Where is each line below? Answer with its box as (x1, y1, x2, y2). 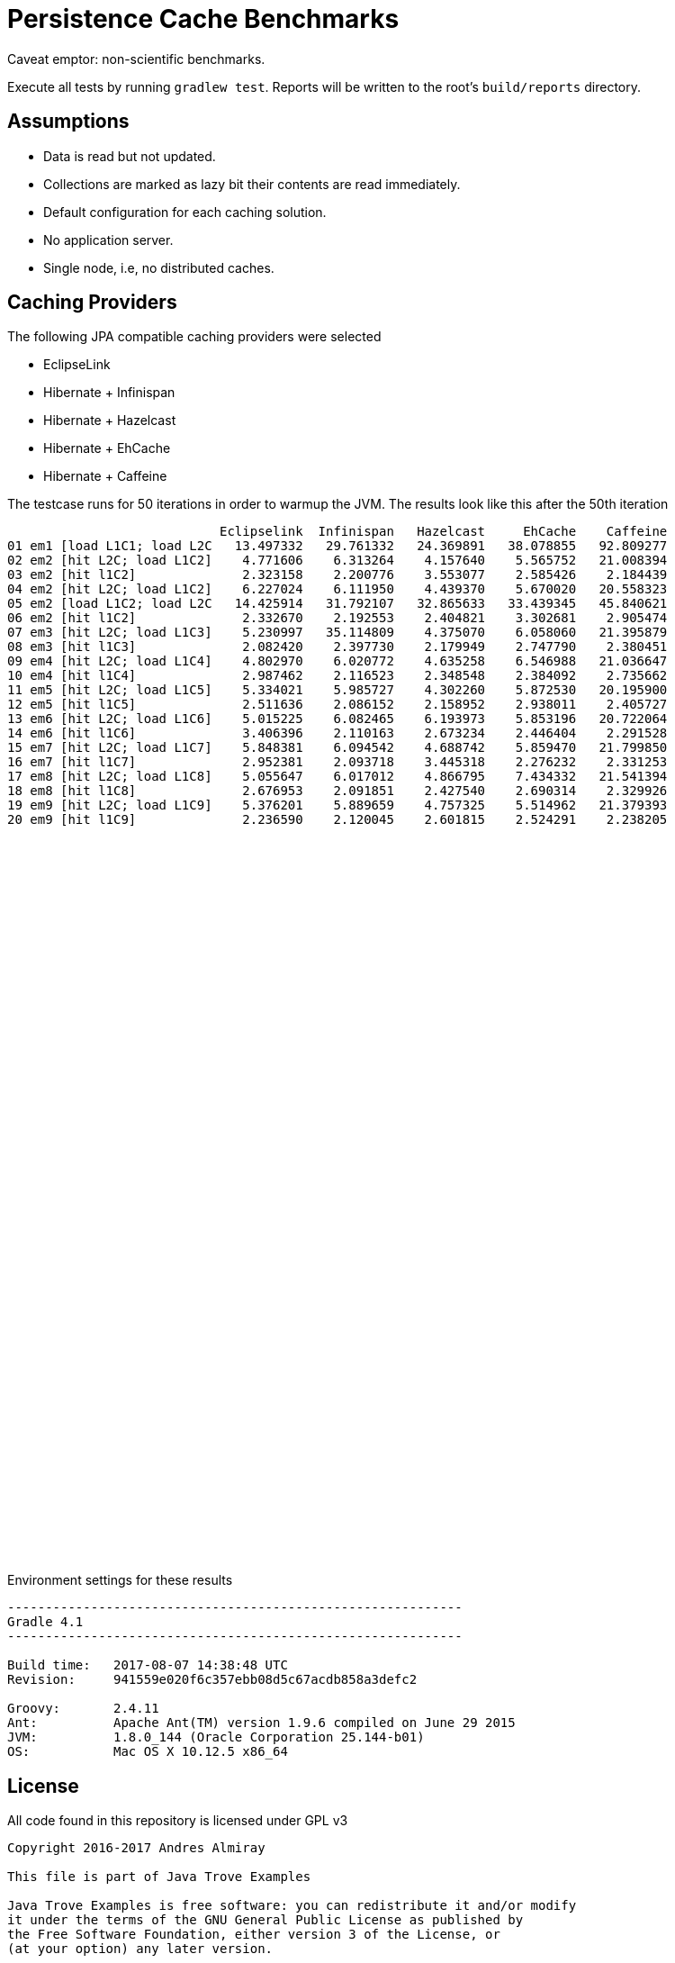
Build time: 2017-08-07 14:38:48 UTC (7, 1658, 288, 1673)
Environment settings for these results (7, 1572, 233, 1588)
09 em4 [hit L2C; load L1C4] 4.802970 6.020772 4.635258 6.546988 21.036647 (7, 654, 668, 669)
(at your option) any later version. (7, 1941, 274, 1957)
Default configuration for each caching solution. (43, 204, 327, 220)
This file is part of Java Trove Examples (7, 1869, 311, 1885)
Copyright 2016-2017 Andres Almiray (7, 1841, 265, 1856)
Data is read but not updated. (43, 148, 216, 164)
